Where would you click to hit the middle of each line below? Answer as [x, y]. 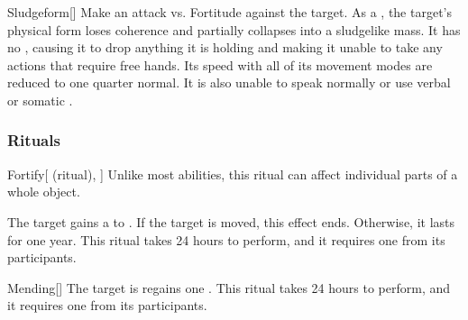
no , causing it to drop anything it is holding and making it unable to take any [225, 47]
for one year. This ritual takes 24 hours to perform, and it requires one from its [226, 239]
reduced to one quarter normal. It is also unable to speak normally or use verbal [229, 82]
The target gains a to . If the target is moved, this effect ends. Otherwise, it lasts [231, 221]
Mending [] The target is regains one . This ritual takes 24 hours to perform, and [229, 287]
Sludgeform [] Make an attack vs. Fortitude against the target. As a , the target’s [230, 12]
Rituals [34, 140]
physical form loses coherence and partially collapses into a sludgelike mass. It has [234, 29]
